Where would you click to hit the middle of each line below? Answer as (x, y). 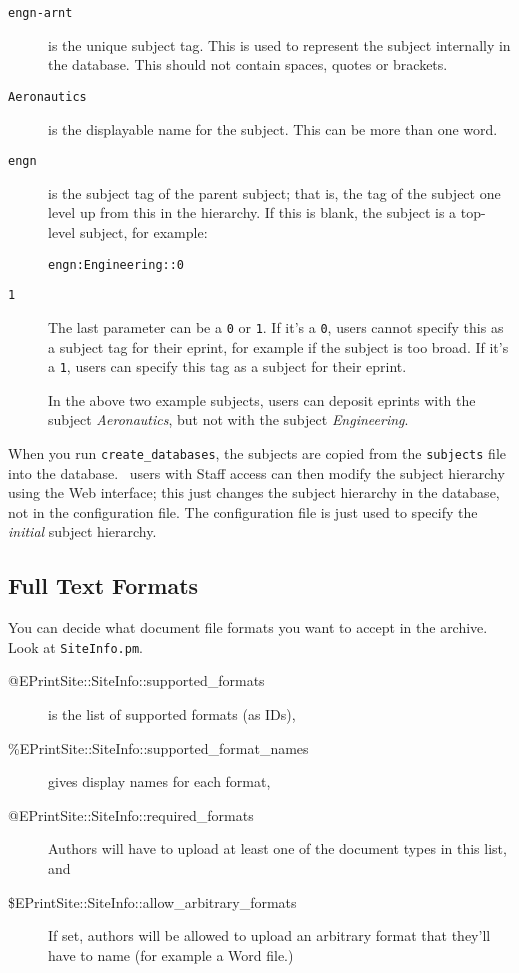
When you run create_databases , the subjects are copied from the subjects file (257, 452)
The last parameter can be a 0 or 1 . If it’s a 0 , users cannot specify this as (276, 326)
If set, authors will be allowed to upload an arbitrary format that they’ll (269, 935)
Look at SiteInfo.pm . (75, 646)
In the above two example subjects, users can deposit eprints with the (262, 399)
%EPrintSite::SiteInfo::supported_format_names (158, 747)
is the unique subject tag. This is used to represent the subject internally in (279, 44)
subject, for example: (143, 231)
